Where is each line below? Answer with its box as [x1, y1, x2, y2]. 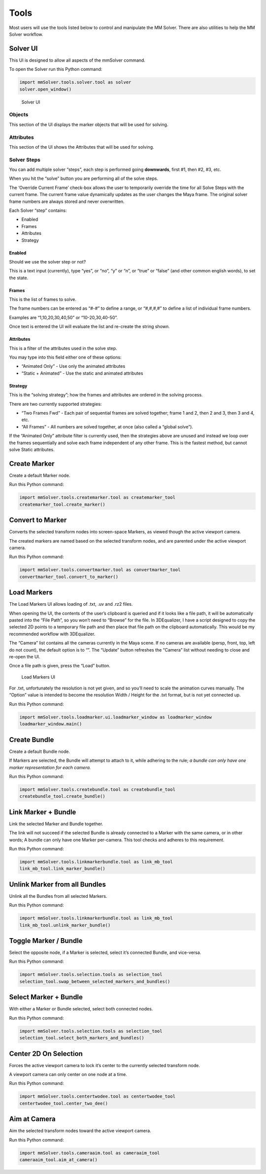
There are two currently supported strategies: [9, 401, 102, 407]
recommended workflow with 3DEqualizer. [9, 631, 96, 637]
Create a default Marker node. [9, 472, 70, 478]
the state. [9, 275, 29, 281]
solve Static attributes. [9, 446, 55, 453]
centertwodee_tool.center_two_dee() [19, 1101, 108, 1106]
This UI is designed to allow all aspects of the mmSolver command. [9, 57, 145, 63]
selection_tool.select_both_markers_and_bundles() [19, 1035, 145, 1041]
